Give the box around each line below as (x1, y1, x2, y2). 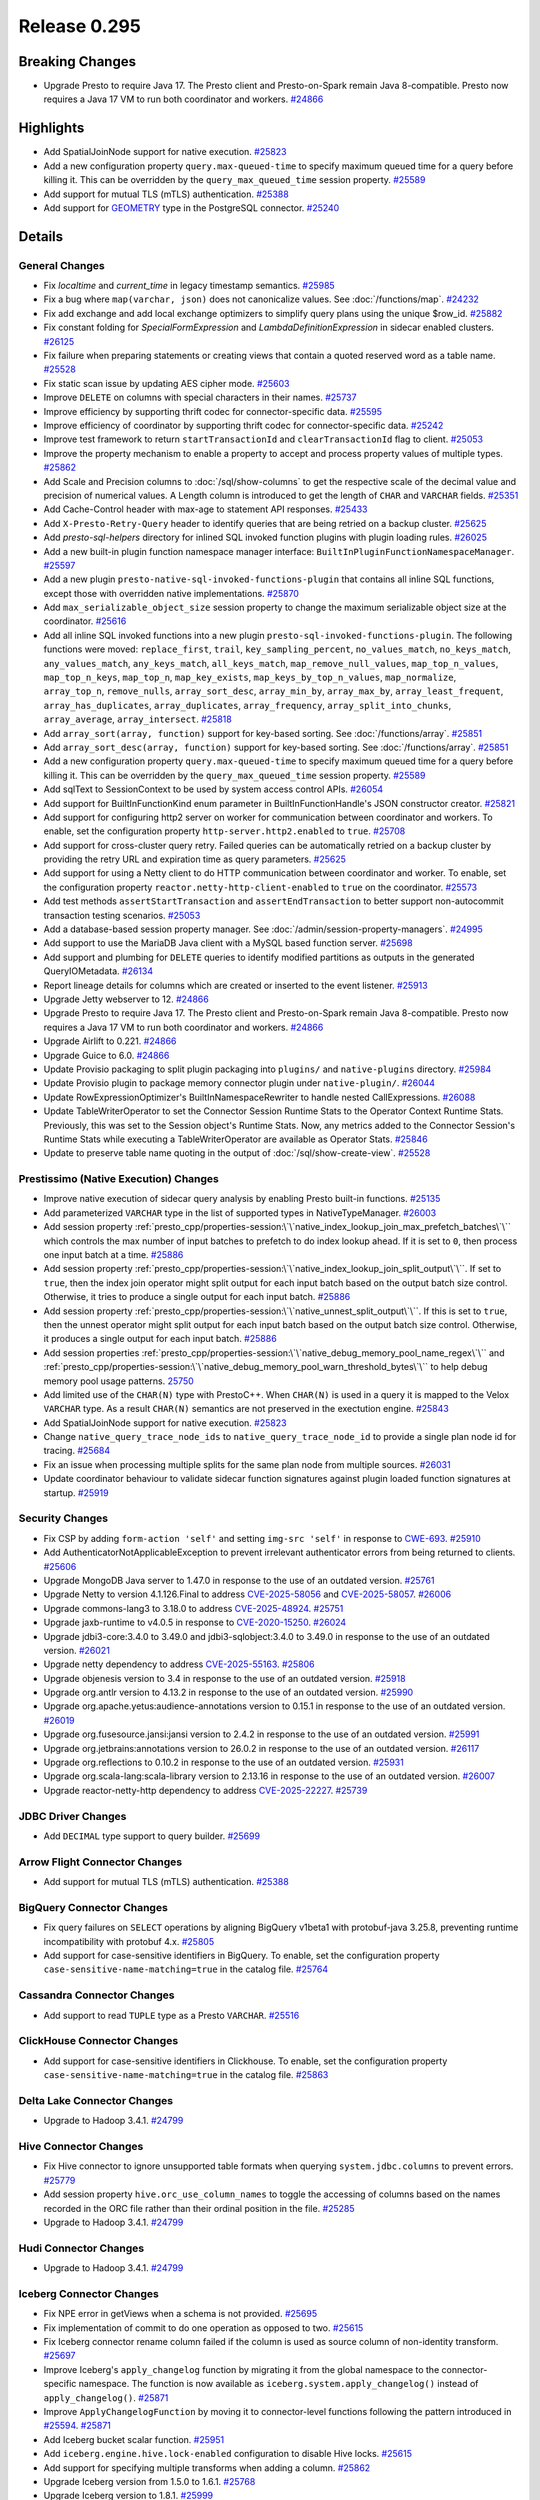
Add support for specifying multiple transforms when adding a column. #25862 (43, 2461, 371, 2474)
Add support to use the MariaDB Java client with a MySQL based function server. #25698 (43, 937, 414, 949)
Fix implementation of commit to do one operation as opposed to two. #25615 (43, 2321, 364, 2334)
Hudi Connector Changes (18, 2241, 145, 2255)
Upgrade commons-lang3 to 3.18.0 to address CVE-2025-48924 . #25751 (43, 1602, 344, 1614)
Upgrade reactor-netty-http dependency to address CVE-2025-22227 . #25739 (43, 1784, 368, 1796)
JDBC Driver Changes (18, 1809, 127, 1823)
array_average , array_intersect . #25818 (43, 713, 232, 725)
